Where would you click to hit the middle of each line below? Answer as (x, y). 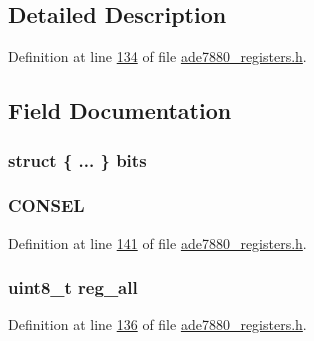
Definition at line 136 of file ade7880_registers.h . (157, 324)
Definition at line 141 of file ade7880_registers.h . (157, 242)
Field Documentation (120, 110)
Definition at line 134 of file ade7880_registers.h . (157, 56)
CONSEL (46, 205)
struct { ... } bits (77, 159)
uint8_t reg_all (73, 287)
